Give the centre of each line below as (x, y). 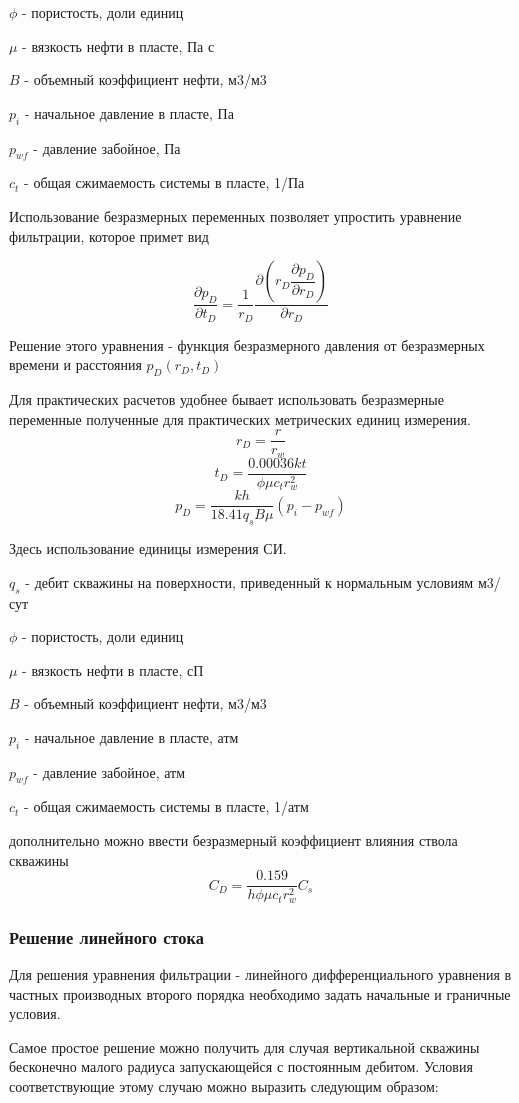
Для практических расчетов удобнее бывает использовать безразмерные (226, 399)
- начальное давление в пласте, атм (131, 736)
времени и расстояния (75, 364)
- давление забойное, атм (109, 771)
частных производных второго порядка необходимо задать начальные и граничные (260, 993)
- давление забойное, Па (107, 147)
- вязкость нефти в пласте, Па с (118, 45)
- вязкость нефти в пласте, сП (113, 669)
